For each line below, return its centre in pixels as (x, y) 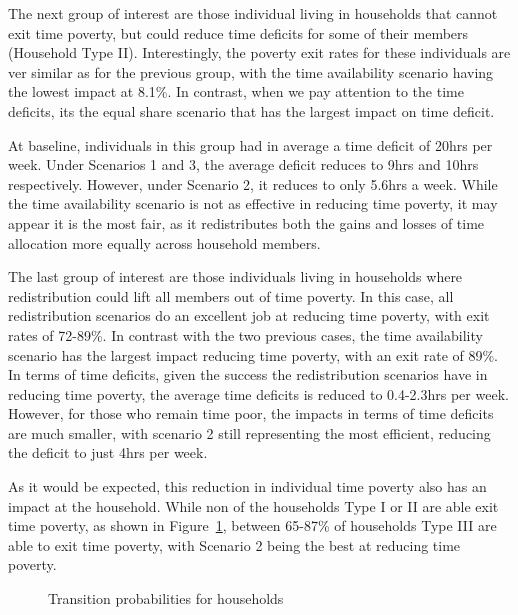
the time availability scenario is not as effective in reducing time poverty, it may (253, 203)
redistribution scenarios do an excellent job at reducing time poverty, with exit (249, 315)
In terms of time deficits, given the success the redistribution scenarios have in (248, 374)
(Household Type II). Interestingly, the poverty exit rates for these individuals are (259, 52)
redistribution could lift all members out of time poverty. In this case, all (231, 295)
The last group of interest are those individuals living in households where (235, 276)
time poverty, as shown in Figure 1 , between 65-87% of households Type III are (252, 525)
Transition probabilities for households (166, 598)
